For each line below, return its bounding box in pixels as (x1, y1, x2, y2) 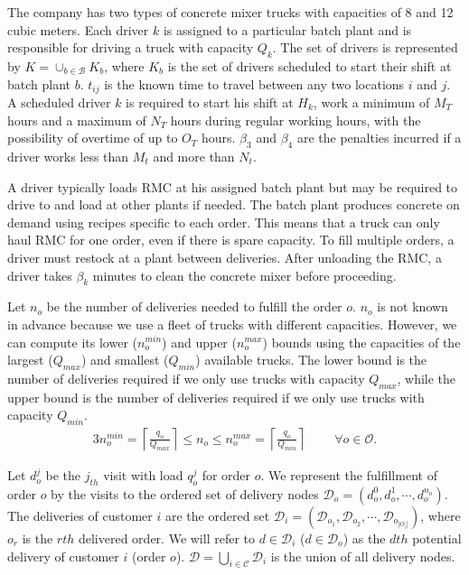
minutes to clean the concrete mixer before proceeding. (92, 265, 397, 284)
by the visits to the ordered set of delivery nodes (51, 484, 319, 503)
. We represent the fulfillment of (260, 466, 437, 485)
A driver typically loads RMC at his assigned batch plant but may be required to (7, 177, 458, 196)
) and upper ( (162, 332, 237, 351)
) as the (342, 528, 386, 547)
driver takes (7, 265, 72, 284)
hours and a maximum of (7, 110, 146, 129)
